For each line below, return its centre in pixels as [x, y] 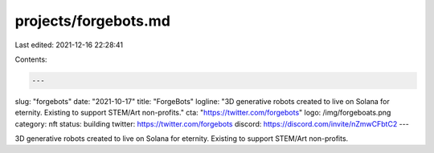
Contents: [31, 59]
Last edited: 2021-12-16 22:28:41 [69, 45]
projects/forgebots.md [92, 21]
